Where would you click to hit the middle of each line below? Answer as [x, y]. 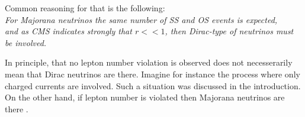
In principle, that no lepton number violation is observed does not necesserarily [149, 62]
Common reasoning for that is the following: [85, 8]
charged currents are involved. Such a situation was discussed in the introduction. [153, 85]
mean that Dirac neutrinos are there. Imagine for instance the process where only [152, 74]
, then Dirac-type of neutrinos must [229, 31]
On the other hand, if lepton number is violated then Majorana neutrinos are [145, 97]
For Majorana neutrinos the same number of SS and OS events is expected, [141, 19]
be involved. [26, 42]
